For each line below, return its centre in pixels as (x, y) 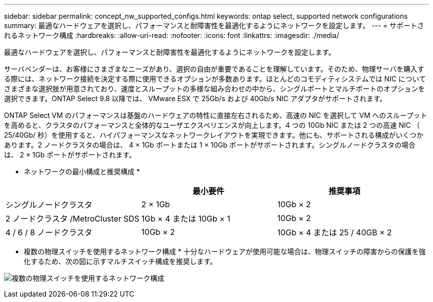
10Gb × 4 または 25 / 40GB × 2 (335, 232)
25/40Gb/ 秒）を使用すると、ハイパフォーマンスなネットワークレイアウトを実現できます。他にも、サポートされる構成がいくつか (214, 135)
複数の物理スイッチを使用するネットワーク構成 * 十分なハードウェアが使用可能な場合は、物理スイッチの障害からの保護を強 (225, 251)
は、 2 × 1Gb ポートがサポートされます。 (70, 155)
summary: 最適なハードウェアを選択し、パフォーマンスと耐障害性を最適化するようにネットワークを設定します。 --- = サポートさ (214, 25)
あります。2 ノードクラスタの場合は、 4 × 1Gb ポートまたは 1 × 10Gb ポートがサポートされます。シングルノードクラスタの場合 (210, 145)
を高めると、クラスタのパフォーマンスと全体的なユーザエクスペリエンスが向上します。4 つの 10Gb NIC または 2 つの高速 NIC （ (212, 125)
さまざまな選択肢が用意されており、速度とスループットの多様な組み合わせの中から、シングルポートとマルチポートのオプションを (215, 89)
